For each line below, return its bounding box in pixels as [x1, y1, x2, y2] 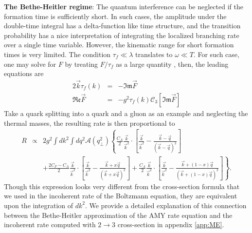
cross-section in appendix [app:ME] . [117, 219, 224, 230]
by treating [65, 58, 98, 69]
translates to [135, 49, 173, 59]
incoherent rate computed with [4, 219, 96, 230]
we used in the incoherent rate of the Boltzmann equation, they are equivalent [4, 191, 237, 201]
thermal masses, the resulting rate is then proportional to [4, 117, 175, 128]
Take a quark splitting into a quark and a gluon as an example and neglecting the [4, 108, 248, 118]
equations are [4, 68, 44, 78]
